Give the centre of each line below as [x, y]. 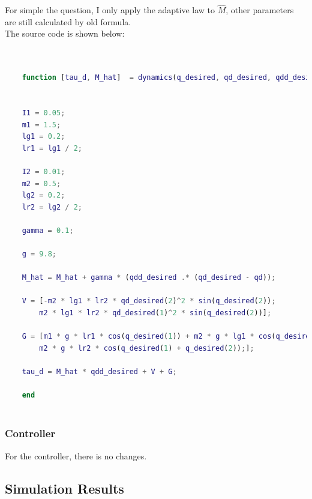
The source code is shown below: [65, 33]
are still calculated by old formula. [68, 21]
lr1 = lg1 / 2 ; [52, 148]
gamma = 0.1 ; [48, 230]
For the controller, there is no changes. [76, 455]
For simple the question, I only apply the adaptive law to [110, 10]
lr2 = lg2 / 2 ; [52, 207]
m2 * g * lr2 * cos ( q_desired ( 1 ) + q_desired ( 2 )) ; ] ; [147, 348]
